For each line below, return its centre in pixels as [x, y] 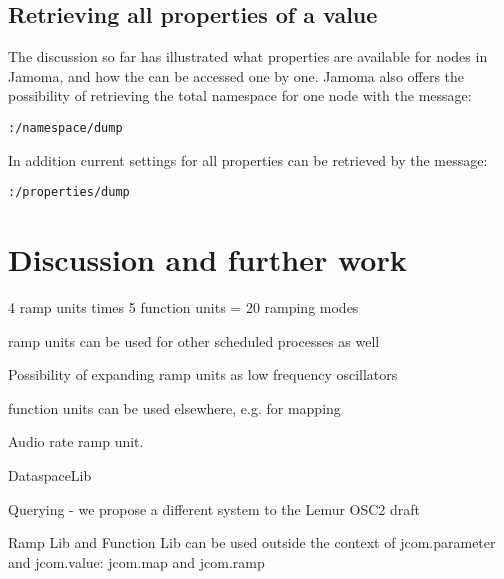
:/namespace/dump [65, 127]
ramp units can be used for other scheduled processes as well [194, 340]
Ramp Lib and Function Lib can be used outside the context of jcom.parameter [252, 542]
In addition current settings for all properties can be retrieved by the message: [248, 159]
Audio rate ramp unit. [76, 441]
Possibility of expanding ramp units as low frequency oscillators [203, 374]
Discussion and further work [207, 259]
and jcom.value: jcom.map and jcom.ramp [136, 561]
